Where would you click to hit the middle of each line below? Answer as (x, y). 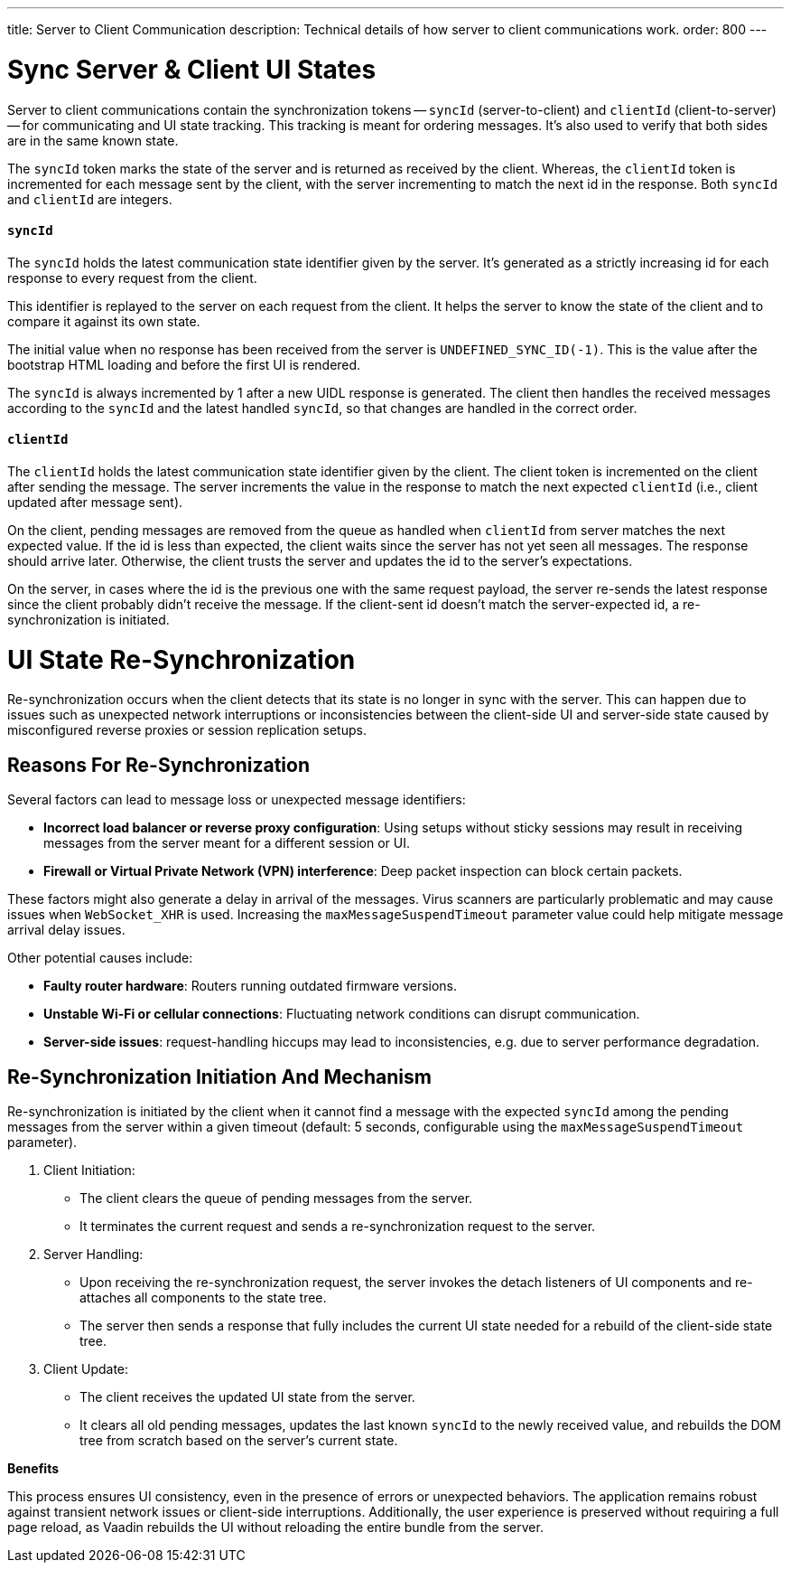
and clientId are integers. (90, 199)
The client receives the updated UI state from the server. (247, 1397)
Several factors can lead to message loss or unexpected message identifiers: (237, 800)
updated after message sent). (95, 502)
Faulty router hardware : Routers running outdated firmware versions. (251, 986)
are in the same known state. (93, 140)
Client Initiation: (89, 1170)
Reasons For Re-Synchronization (159, 765)
